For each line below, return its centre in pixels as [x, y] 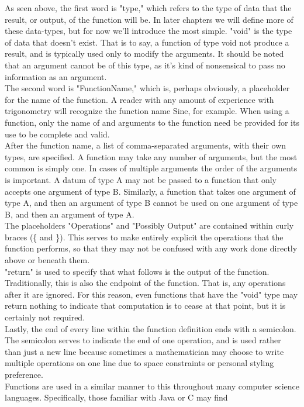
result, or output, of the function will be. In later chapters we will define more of [149, 19]
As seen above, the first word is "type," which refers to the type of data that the [148, 8]
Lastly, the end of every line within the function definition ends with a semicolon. [151, 328]
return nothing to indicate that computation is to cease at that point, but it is [145, 306]
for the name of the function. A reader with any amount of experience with [139, 99]
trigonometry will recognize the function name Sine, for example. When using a [147, 111]
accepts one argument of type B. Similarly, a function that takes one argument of [150, 191]
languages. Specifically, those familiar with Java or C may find [116, 397]
